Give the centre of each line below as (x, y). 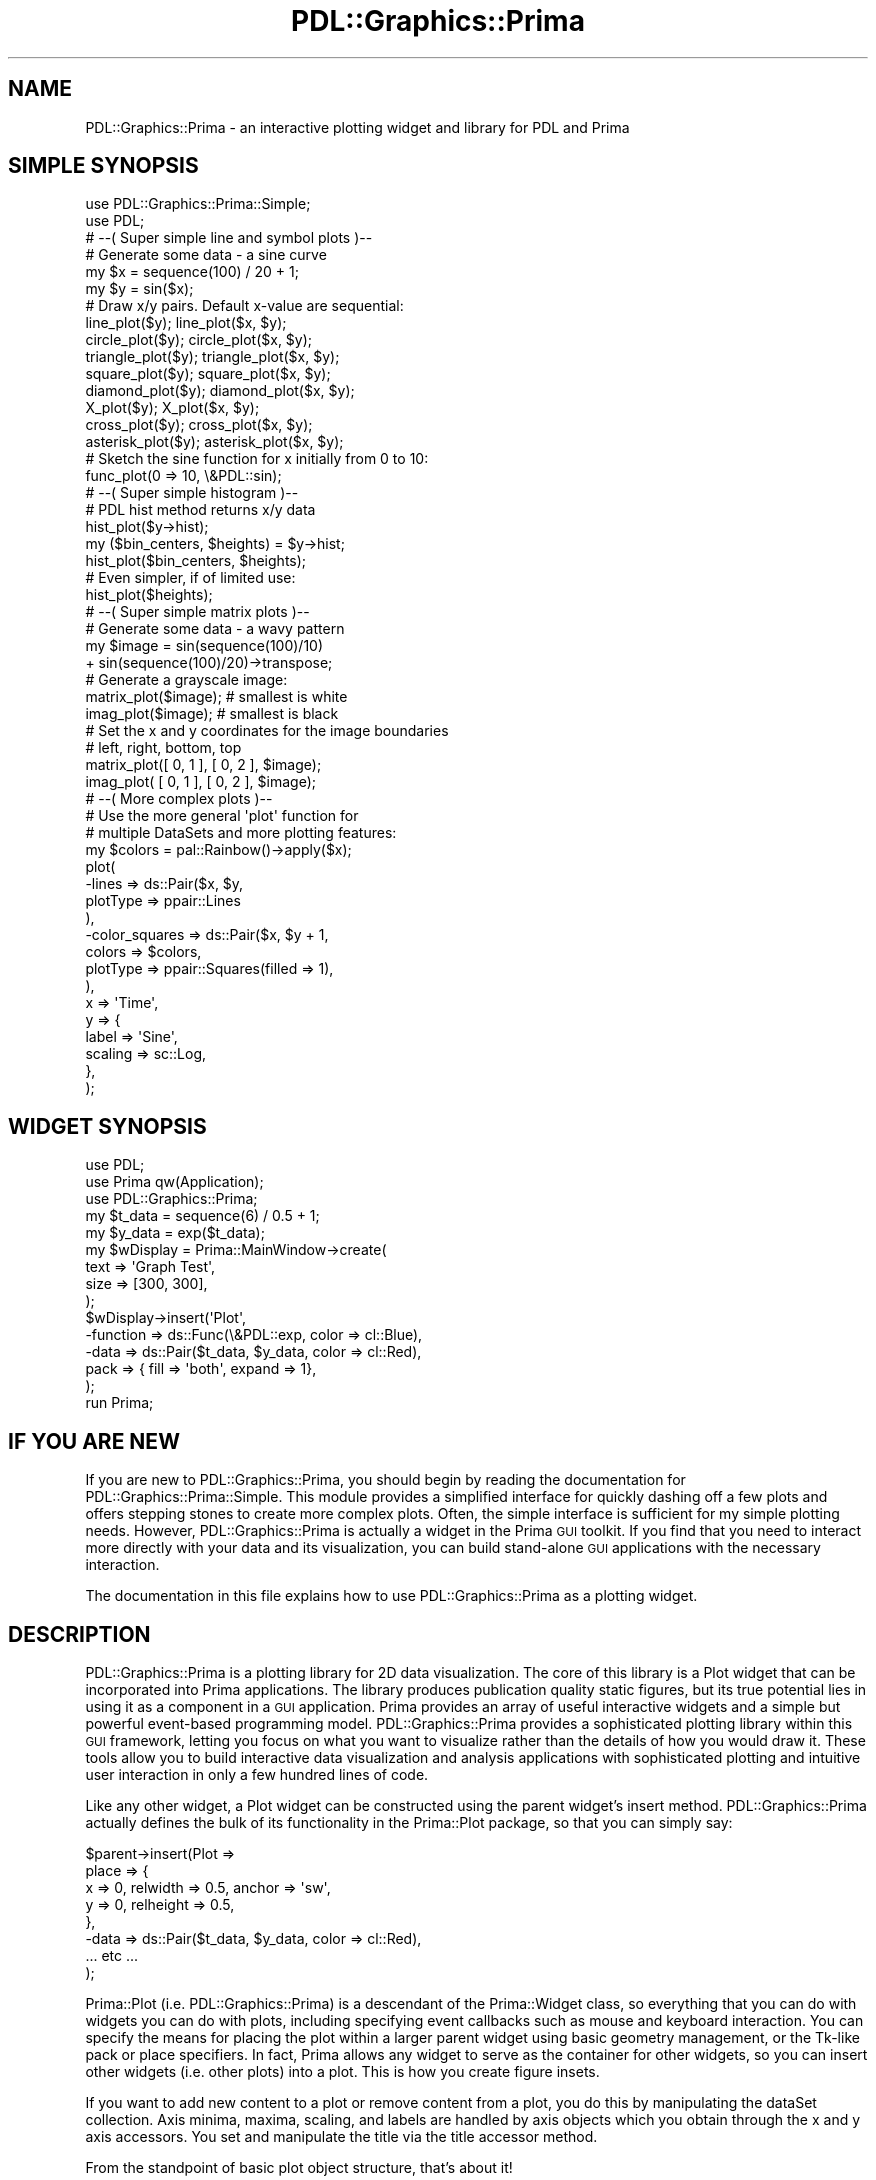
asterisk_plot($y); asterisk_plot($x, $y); (214, 442)
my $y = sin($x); (139, 289)
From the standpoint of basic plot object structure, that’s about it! (299, 2167)
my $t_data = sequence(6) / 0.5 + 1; (202, 1216)
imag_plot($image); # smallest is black (212, 714)
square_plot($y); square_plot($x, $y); (208, 374)
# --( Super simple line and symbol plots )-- (229, 238)
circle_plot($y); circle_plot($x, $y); (199, 340)
